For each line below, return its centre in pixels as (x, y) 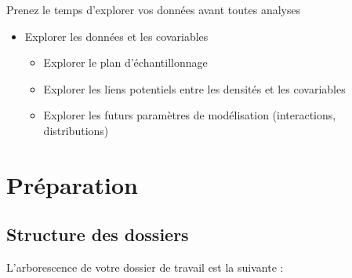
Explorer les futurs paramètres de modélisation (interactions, (190, 115)
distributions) (76, 130)
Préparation (72, 184)
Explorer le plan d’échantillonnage (125, 62)
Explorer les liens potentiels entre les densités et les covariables (194, 88)
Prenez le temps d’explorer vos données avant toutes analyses (154, 9)
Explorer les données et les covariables (116, 36)
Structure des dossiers (98, 234)
